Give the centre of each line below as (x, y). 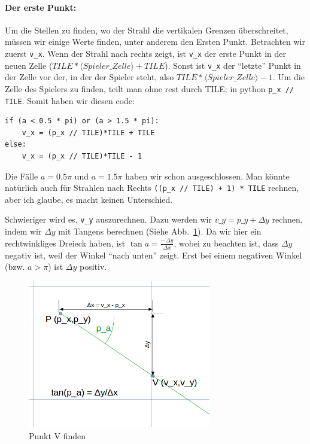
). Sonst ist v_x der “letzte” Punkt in (233, 65)
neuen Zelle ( (29, 65)
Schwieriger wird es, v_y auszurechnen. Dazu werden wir (108, 219)
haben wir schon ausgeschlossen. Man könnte (207, 176)
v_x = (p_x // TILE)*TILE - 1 (82, 156)
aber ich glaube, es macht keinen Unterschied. (89, 199)
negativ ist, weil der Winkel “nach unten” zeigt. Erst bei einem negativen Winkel (154, 255)
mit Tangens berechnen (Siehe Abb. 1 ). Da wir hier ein (160, 231)
